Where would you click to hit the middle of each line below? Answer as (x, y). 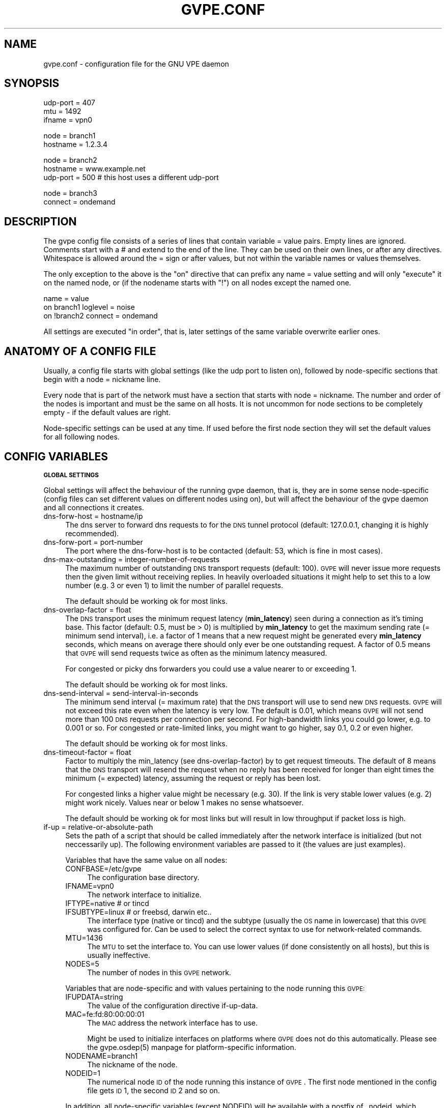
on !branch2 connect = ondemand (101, 316)
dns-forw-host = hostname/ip (93, 516)
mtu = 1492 (62, 111)
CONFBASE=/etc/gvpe (103, 868)
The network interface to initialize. (144, 894)
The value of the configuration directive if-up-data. (173, 1005)
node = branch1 (69, 136)
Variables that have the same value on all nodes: (146, 860)
